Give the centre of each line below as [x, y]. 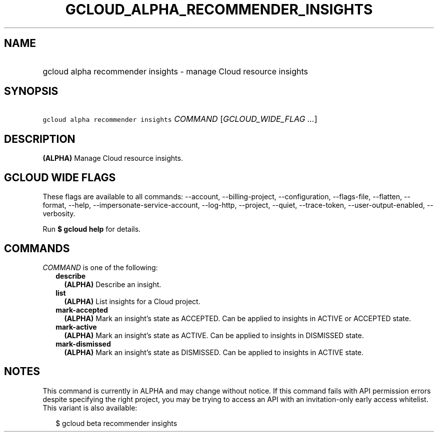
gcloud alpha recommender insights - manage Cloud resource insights [175, 71]
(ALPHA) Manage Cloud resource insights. [113, 158]
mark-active [76, 327]
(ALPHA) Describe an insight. [113, 284]
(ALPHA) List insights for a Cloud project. [132, 301]
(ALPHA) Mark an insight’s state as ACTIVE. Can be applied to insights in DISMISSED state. [214, 335]
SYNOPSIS [31, 91]
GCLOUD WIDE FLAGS [60, 177]
